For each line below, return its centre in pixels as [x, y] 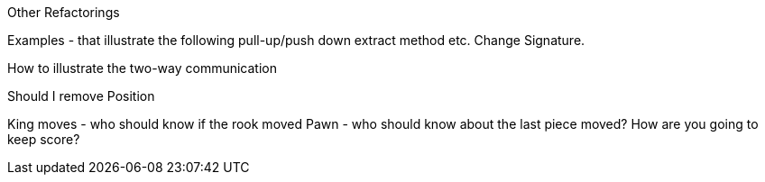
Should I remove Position [81, 96]
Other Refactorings [64, 12]
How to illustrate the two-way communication [143, 68]
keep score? [44, 139]
